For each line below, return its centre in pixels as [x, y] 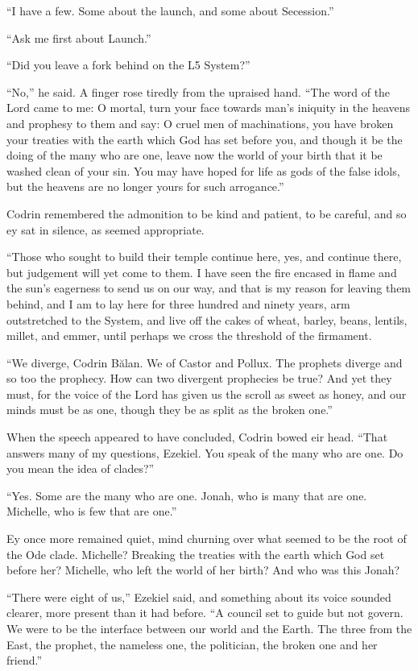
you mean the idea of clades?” [81, 468]
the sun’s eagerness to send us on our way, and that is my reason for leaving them [209, 288]
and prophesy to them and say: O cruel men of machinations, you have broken [200, 123]
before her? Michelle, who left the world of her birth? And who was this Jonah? [203, 570]
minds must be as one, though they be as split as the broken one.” [170, 410]
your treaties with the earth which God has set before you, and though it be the [205, 139]
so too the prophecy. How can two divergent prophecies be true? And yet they [199, 378]
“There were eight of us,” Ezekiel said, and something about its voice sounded [199, 596]
